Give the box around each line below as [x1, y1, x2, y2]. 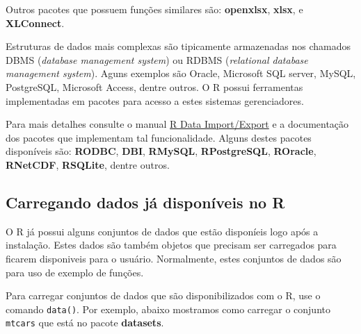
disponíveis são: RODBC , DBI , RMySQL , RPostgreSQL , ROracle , [6, 144, 316, 158]
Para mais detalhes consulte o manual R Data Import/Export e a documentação [6, 117, 349, 131]
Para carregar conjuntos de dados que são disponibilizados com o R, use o [6, 288, 321, 303]
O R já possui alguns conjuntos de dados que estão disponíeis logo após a [6, 224, 319, 238]
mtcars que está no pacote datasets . [6, 315, 164, 330]
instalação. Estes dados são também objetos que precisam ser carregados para [6, 237, 337, 252]
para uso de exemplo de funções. [6, 265, 144, 279]
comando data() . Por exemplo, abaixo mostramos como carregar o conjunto [6, 301, 330, 316]
